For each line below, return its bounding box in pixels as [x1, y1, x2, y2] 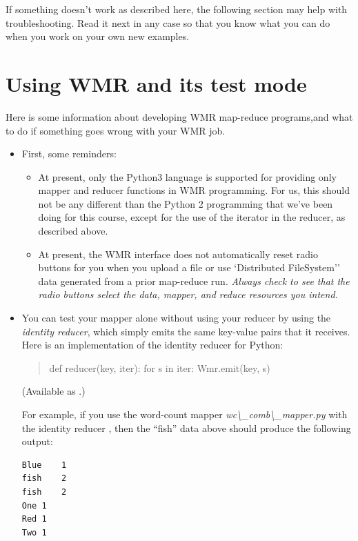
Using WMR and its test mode [6, 69, 307, 97]
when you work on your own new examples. [6, 29, 190, 43]
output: [21, 434, 53, 449]
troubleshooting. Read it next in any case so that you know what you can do [6, 15, 330, 30]
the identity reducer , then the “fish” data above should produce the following [21, 420, 351, 435]
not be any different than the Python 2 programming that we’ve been [38, 196, 333, 210]
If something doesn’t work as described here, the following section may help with [6, 2, 348, 16]
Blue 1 [21, 460, 67, 470]
